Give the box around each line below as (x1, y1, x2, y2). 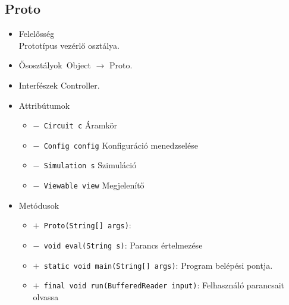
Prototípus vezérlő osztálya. (18, 39, 120, 51)
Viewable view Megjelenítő (43, 179, 144, 191)
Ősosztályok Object (18, 59, 91, 71)
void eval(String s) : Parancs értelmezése (43, 239, 203, 251)
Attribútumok (18, 99, 70, 111)
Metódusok (18, 199, 59, 211)
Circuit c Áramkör (43, 119, 117, 131)
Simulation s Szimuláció (43, 159, 137, 171)
